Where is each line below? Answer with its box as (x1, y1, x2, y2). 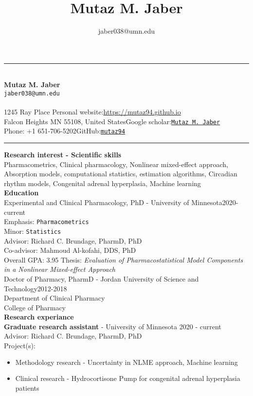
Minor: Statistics (4, 226, 61, 236)
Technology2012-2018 (4, 283, 67, 293)
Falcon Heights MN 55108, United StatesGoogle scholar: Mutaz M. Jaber (4, 116, 220, 126)
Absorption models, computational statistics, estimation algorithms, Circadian (4, 169, 237, 179)
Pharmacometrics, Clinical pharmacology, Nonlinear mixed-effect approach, (4, 159, 228, 169)
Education (4, 188, 39, 198)
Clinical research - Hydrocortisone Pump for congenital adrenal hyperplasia (15, 373, 240, 383)
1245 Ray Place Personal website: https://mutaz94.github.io (4, 107, 181, 117)
